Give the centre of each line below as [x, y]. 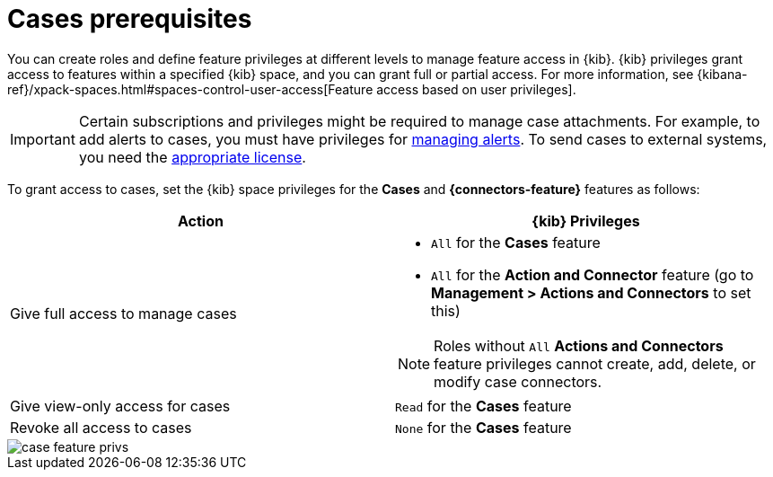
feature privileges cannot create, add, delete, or [595, 363]
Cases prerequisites [130, 19]
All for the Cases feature [516, 242]
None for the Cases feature [483, 427]
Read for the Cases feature [483, 406]
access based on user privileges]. [476, 89]
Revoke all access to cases [101, 427]
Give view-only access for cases [120, 406]
